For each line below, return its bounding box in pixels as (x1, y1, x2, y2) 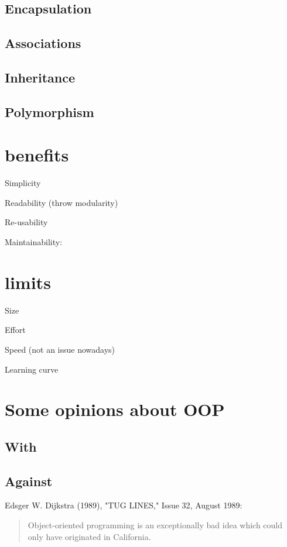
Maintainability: (5, 236, 63, 248)
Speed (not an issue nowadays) (5, 343, 115, 355)
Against (5, 472, 53, 490)
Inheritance (5, 68, 76, 86)
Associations (5, 34, 81, 52)
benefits (5, 143, 69, 167)
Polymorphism (5, 102, 94, 121)
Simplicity (5, 177, 41, 189)
